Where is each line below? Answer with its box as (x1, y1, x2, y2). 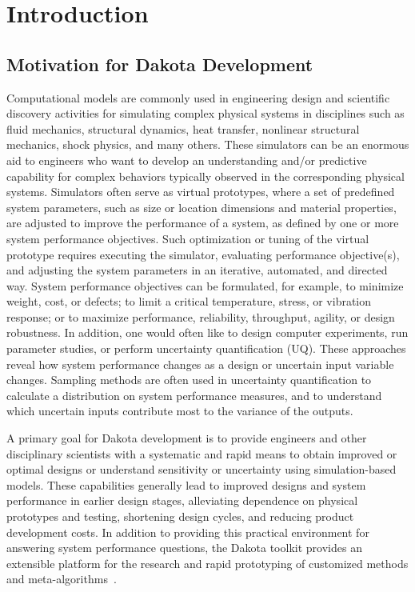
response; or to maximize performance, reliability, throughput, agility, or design (6, 308, 395, 325)
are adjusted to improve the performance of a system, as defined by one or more (6, 214, 399, 231)
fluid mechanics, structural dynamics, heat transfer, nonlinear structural (6, 120, 360, 137)
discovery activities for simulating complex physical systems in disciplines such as (6, 105, 405, 122)
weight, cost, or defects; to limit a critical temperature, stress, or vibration (6, 293, 372, 310)
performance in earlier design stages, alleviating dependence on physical (6, 492, 358, 509)
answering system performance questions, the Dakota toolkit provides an (6, 539, 362, 556)
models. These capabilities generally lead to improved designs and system (6, 476, 366, 493)
